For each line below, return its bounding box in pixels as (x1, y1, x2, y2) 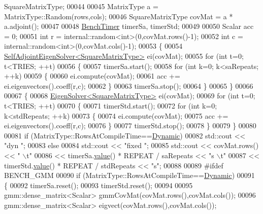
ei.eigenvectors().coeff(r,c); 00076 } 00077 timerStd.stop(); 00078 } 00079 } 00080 (4, 120, 256, 131)
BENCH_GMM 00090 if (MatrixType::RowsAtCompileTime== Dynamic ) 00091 (4, 170, 255, 181)
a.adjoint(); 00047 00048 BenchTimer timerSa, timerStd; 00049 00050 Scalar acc (4, 21, 254, 31)
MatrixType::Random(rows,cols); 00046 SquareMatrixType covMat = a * (4, 11, 233, 21)
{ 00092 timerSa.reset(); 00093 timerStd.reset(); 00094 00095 (4, 180, 193, 190)
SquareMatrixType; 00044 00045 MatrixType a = (4, 1, 158, 11)
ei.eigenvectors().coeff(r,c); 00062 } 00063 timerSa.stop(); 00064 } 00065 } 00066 (4, 80, 253, 91)
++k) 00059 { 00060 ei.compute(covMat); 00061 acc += (4, 70, 180, 81)
